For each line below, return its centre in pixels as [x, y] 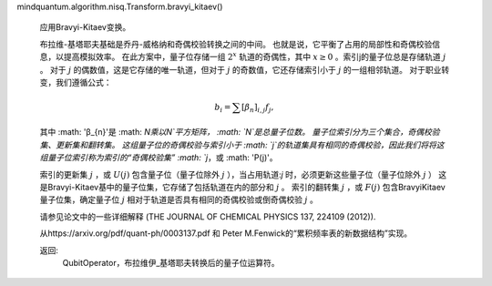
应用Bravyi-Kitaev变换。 [85, 27]
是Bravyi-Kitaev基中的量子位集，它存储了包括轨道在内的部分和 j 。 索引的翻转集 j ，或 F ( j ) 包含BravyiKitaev [242, 188]
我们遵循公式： [83, 82]
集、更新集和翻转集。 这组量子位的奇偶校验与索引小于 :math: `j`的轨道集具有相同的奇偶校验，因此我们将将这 [242, 145]
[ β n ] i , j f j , [258, 107]
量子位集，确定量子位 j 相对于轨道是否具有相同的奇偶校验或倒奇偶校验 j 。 [179, 199]
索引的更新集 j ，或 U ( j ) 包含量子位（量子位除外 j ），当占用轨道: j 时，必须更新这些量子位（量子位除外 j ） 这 [243, 174]
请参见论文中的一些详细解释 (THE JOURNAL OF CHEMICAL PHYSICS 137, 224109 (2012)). [208, 216]
